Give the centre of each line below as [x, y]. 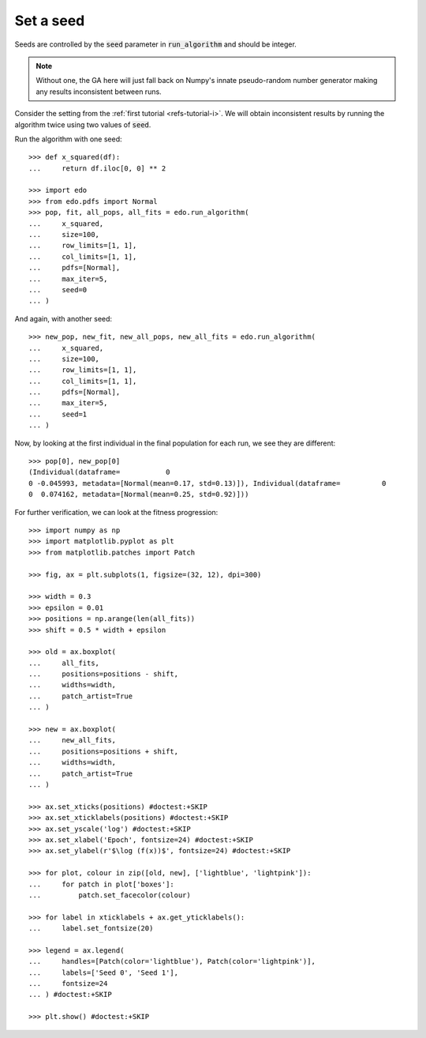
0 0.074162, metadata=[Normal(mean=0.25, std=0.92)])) [139, 495]
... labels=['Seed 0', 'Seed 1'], [104, 972]
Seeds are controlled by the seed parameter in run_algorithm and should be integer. [156, 44]
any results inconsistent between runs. [99, 92]
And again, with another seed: [64, 318]
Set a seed [50, 21]
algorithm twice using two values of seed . [83, 124]
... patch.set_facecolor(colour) [110, 895]
